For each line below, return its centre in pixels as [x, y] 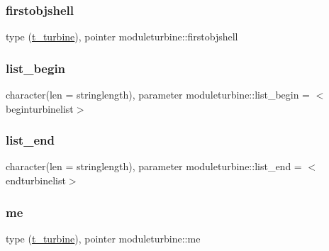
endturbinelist [36, 180]
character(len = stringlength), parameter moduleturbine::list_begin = [158, 95]
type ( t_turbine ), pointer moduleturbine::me [103, 238]
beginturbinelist [40, 108]
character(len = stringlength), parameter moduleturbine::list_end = [154, 166]
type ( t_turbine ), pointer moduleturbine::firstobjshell [122, 37]
